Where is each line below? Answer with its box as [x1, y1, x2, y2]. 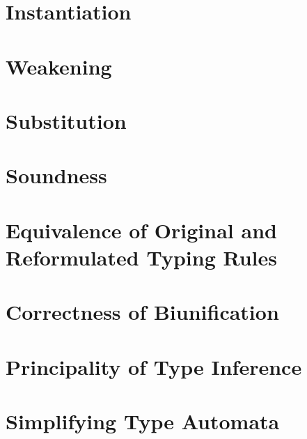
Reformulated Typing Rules [6, 242, 278, 271]
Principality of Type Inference [6, 352, 302, 380]
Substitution [6, 106, 127, 134]
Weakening [6, 52, 112, 80]
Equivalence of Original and [6, 215, 277, 244]
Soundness [6, 161, 107, 190]
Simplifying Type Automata [6, 407, 280, 435]
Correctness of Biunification [6, 298, 279, 326]
